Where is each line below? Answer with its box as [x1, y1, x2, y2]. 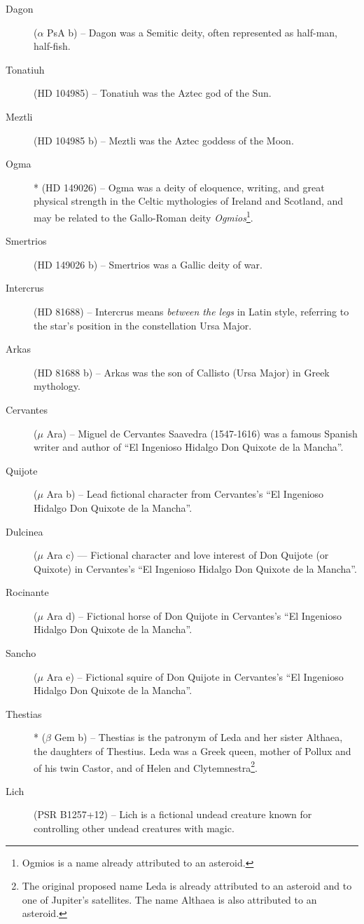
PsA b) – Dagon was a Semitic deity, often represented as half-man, [47, 25, 338, 39]
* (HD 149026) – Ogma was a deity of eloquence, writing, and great [34, 179, 325, 194]
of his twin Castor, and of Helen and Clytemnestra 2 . [34, 758, 258, 775]
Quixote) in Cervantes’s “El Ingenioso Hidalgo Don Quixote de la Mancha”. [34, 561, 357, 576]
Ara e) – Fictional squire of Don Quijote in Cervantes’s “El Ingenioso [46, 669, 344, 684]
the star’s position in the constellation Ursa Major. [34, 318, 252, 332]
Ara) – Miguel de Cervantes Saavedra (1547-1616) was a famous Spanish [46, 426, 358, 440]
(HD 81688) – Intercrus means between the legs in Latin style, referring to [34, 304, 349, 318]
